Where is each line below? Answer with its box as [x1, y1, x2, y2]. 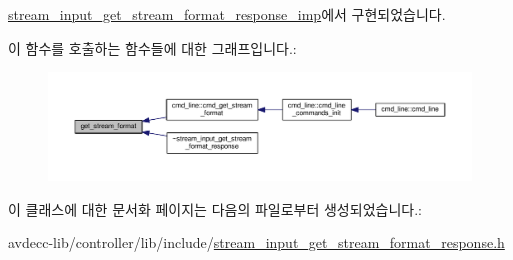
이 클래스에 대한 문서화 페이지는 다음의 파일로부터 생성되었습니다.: [8, 198, 422, 219]
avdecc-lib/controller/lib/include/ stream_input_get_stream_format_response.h [8, 232, 505, 253]
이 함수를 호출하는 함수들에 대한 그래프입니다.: [8, 37, 297, 58]
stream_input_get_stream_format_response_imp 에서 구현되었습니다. [8, 4, 446, 24]
